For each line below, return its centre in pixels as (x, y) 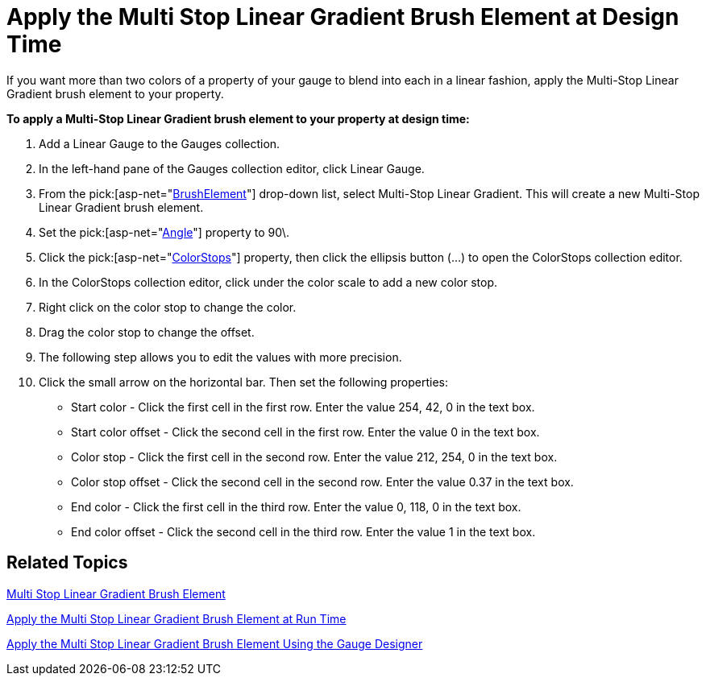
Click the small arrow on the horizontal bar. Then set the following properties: (243, 382)
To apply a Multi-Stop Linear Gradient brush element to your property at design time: (238, 118)
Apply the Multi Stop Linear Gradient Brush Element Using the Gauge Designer (215, 643)
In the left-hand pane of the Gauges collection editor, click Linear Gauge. (232, 168)
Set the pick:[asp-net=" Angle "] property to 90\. (164, 232)
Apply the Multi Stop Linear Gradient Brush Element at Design (343, 17)
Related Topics (67, 563)
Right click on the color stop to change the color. (168, 307)
